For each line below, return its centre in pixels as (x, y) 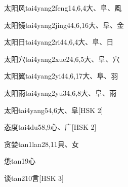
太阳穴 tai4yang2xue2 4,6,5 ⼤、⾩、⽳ (62, 59)
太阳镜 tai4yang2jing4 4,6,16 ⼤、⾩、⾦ (64, 25)
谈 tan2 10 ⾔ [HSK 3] (34, 178)
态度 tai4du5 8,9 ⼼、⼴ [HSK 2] (50, 127)
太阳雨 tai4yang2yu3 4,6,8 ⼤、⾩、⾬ (60, 92)
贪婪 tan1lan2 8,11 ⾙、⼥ (41, 144)
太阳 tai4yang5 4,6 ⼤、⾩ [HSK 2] (54, 110)
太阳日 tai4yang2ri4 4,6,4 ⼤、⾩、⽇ (59, 42)
